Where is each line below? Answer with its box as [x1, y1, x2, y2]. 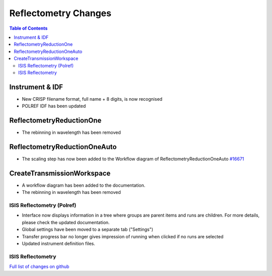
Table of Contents [9, 25, 48, 31]
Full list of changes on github [9, 263, 70, 269]
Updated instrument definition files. [22, 241, 96, 246]
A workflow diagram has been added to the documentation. [22, 182, 146, 188]
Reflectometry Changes [9, 8, 112, 19]
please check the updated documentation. [22, 219, 110, 225]
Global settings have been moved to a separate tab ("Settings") [22, 227, 154, 233]
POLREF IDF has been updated [22, 103, 86, 109]
